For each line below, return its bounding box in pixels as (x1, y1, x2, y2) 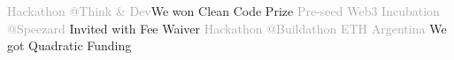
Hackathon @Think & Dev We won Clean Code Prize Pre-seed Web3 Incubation (7, 2, 440, 19)
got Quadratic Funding (7, 36, 132, 55)
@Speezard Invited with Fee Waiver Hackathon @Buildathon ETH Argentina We (7, 19, 447, 37)
